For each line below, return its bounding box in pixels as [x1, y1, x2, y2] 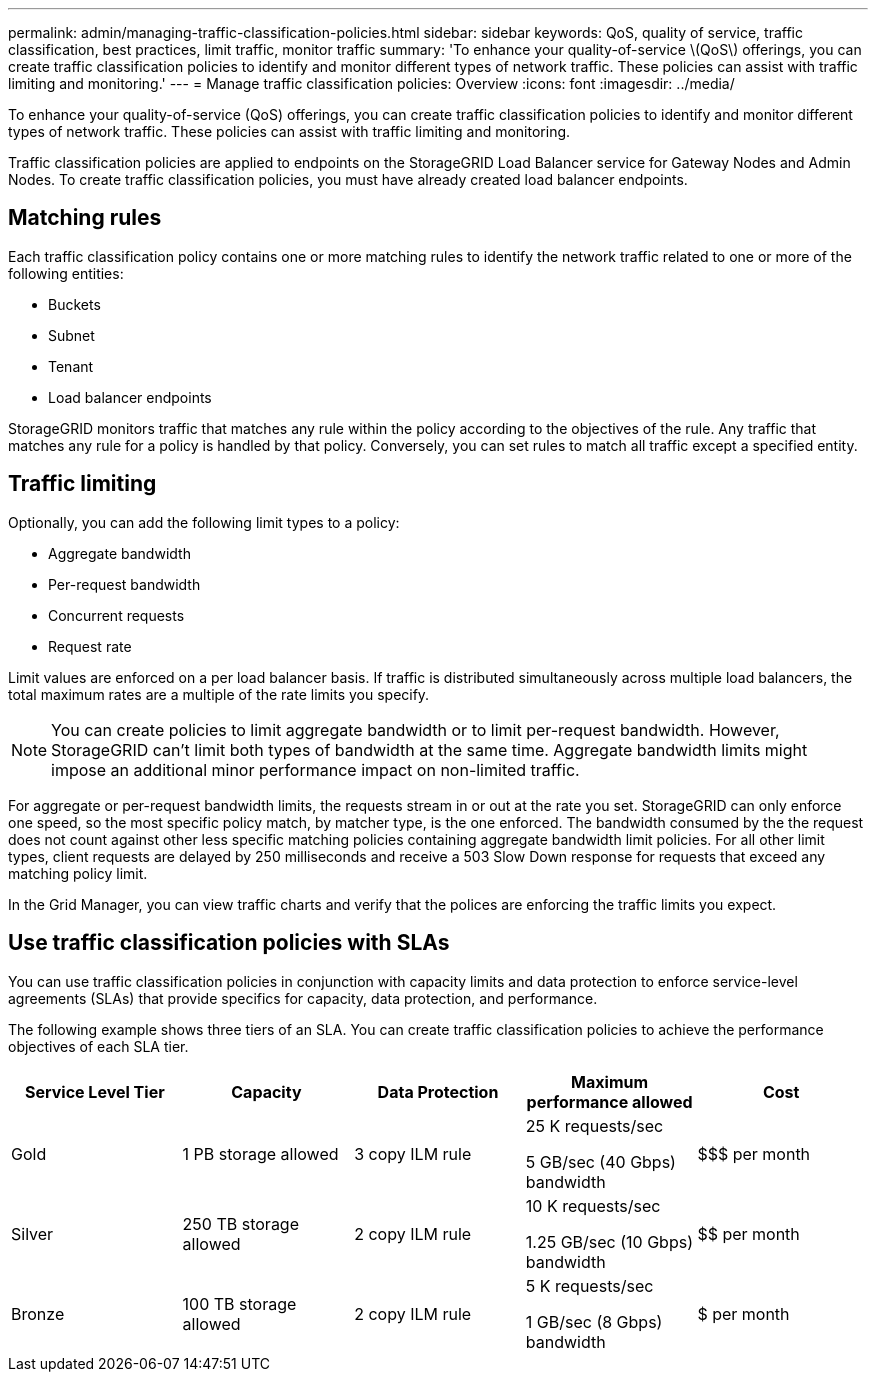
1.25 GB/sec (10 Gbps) [525, 1231, 693, 1252]
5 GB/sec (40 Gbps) [525, 1151, 676, 1172]
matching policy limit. [8, 864, 148, 882]
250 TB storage [182, 1213, 299, 1234]
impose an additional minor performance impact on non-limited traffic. [51, 759, 580, 780]
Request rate [48, 637, 132, 655]
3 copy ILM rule [354, 1143, 472, 1164]
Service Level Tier [24, 1081, 165, 1102]
